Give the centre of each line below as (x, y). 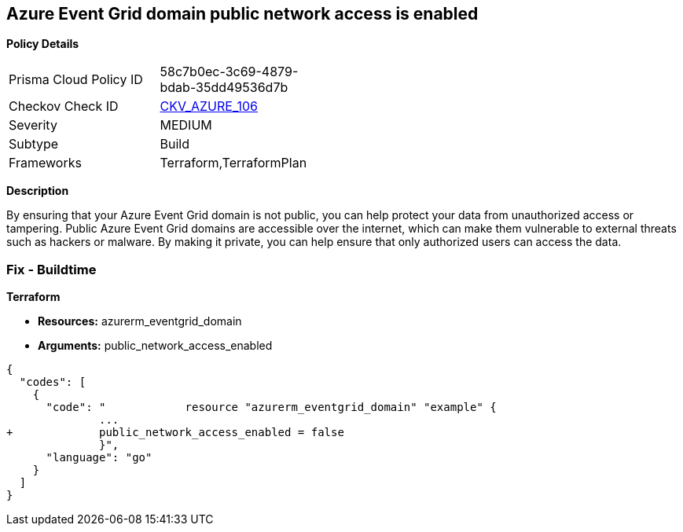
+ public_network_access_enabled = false (175, 433)
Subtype (34, 144)
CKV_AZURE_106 (209, 106)
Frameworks (45, 163)
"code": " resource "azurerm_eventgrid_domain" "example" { (271, 407)
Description (38, 191)
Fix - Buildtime (51, 269)
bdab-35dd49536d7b (224, 88)
